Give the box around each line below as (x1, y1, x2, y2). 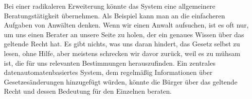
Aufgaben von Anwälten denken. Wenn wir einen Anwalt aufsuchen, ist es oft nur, (4, 20, 249, 30)
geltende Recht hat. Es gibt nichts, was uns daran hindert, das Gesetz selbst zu (4, 39, 240, 49)
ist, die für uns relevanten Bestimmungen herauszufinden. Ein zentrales (4, 57, 216, 68)
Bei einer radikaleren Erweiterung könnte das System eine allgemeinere (4, 1, 216, 11)
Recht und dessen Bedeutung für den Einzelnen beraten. (4, 86, 172, 96)
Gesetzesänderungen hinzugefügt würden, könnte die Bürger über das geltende (4, 76, 237, 86)
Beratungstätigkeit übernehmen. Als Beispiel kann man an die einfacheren (4, 10, 225, 20)
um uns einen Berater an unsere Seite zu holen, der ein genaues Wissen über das (4, 29, 244, 39)
